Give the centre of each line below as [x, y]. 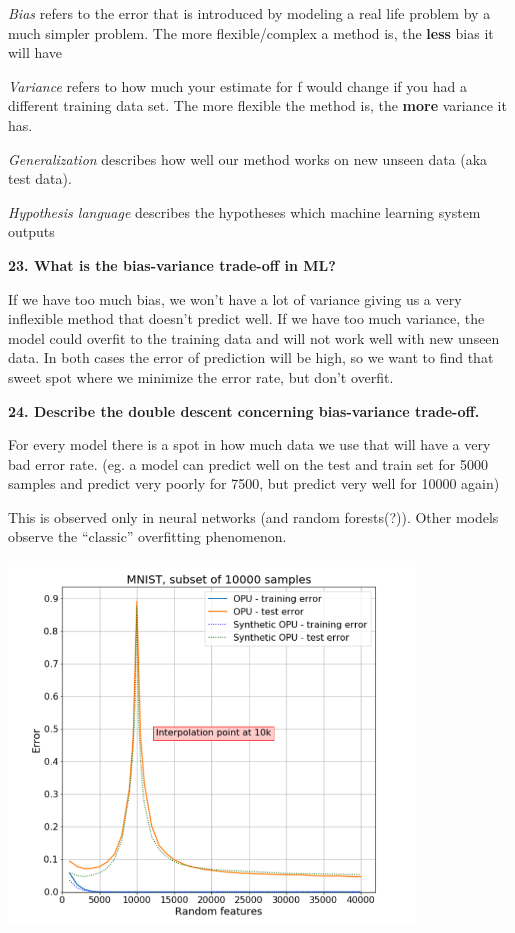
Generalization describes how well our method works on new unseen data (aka [248, 158]
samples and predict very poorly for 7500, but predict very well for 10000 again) [254, 483]
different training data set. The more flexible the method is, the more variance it [257, 105]
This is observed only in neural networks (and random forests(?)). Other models [253, 516]
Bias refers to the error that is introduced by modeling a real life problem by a [249, 13]
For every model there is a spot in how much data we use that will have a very [249, 444]
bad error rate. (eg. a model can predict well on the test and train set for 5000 [248, 463]
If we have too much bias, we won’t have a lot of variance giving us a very [235, 298]
